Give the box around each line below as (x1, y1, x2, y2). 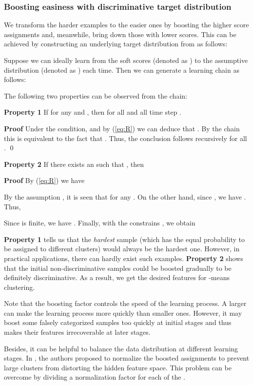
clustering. (4, 282, 35, 292)
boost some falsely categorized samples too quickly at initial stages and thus (4, 317, 232, 327)
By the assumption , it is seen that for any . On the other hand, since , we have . (4, 191, 246, 202)
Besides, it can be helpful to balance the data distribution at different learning (4, 343, 238, 353)
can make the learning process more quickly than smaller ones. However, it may (4, 307, 242, 318)
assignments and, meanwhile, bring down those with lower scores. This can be (4, 29, 236, 39)
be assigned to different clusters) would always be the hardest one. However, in (4, 243, 240, 254)
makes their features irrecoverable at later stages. (4, 327, 151, 337)
